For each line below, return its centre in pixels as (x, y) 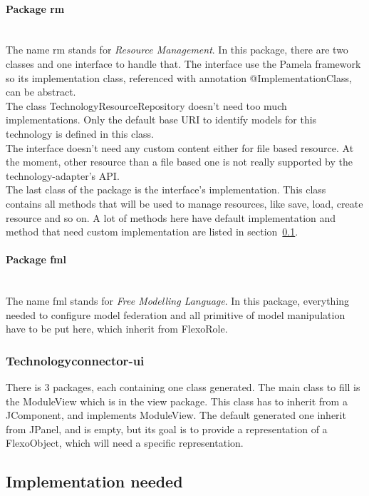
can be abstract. (41, 92)
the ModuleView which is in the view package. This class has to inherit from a (177, 401)
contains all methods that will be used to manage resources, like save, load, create (184, 203)
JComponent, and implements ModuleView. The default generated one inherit (176, 415)
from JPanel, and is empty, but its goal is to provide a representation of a (167, 429)
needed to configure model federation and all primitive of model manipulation (176, 314)
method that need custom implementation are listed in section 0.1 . (152, 232)
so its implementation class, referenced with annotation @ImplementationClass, (179, 77)
